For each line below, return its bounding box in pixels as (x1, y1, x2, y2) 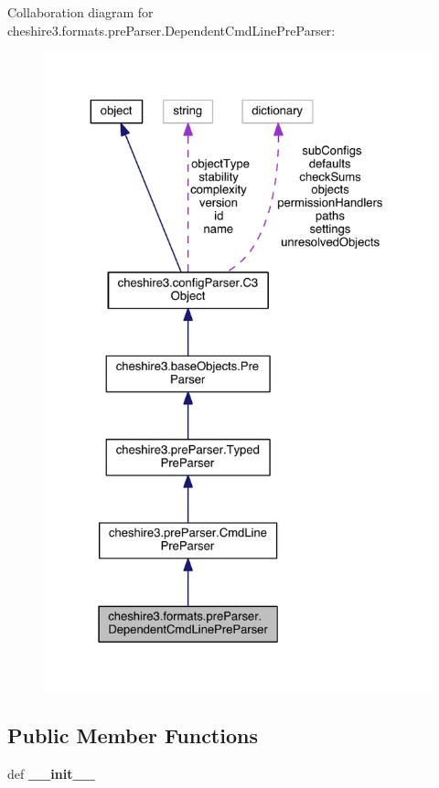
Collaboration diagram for (7, 3, 154, 21)
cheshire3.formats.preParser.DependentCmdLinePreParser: (7, 20, 336, 39)
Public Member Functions (7, 721, 258, 750)
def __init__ (7, 764, 95, 783)
